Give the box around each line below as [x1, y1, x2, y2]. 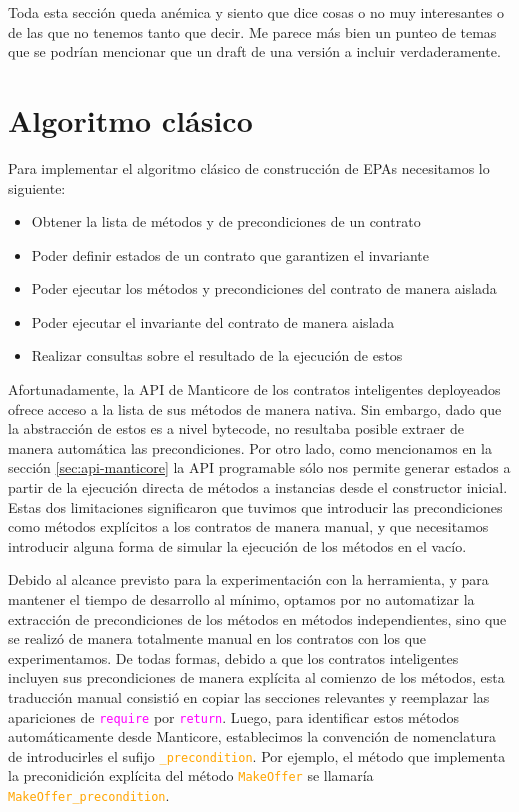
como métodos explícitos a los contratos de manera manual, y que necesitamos [8, 516, 489, 537]
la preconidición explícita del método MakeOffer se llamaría [8, 765, 374, 786]
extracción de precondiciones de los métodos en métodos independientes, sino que [8, 608, 507, 629]
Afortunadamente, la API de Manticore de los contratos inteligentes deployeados [8, 379, 501, 400]
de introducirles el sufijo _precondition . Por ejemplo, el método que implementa [8, 745, 506, 766]
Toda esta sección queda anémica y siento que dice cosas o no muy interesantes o [8, 2, 504, 22]
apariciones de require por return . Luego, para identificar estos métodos [8, 706, 460, 727]
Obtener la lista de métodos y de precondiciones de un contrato [31, 211, 421, 232]
